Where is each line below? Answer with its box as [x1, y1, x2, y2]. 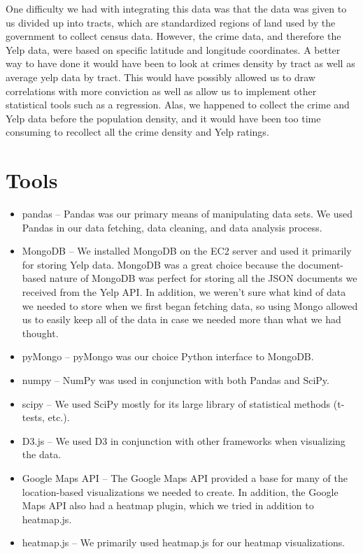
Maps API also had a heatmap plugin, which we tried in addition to [22, 498, 314, 513]
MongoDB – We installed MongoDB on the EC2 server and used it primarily [22, 243, 352, 258]
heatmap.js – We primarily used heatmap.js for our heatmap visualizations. [22, 535, 346, 550]
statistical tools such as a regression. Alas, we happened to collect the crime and [6, 97, 350, 112]
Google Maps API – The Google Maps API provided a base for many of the [22, 470, 348, 485]
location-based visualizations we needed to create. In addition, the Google [22, 484, 339, 499]
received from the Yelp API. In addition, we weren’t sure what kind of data [22, 285, 346, 299]
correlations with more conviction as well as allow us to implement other [6, 83, 317, 98]
